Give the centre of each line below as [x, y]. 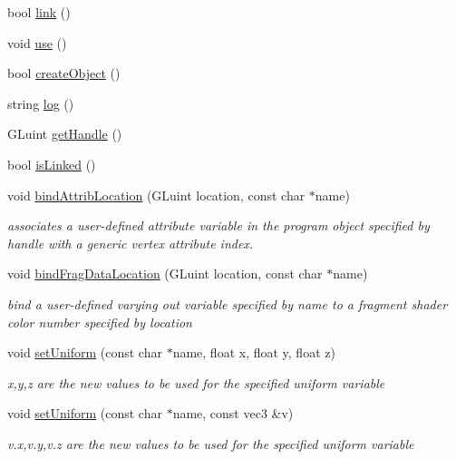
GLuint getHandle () [65, 134]
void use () [37, 42]
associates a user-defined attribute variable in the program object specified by [218, 225]
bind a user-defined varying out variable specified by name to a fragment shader [228, 303]
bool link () [39, 12]
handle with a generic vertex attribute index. [131, 243]
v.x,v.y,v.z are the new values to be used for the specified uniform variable [211, 443]
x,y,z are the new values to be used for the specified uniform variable [196, 382]
